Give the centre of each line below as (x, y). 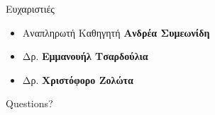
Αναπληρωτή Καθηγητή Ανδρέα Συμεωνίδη (116, 32)
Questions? (29, 103)
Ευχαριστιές (30, 8)
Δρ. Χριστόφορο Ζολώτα (78, 79)
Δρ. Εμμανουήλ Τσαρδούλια (85, 56)
